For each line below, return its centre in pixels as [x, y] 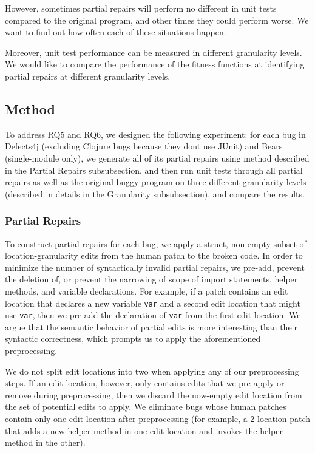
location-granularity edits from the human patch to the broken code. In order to [154, 255]
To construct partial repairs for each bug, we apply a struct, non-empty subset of [156, 243]
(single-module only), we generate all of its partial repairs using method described [157, 158]
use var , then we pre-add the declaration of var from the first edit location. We [153, 315]
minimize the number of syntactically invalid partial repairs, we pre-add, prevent [155, 267]
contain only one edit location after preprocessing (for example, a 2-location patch [158, 418]
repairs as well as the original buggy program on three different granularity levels [156, 182]
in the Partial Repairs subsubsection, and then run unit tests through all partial [154, 170]
